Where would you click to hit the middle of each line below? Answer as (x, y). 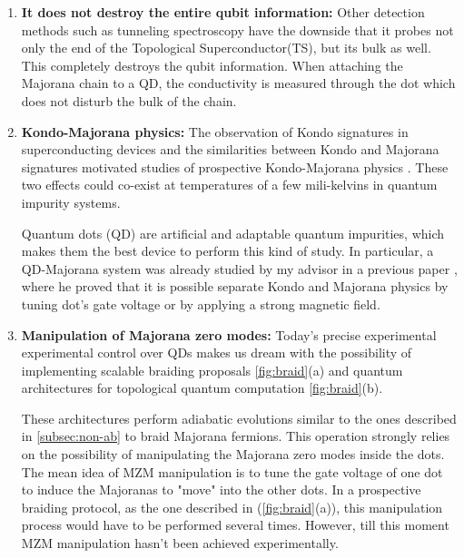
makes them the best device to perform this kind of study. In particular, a (227, 251)
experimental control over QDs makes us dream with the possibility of (217, 352)
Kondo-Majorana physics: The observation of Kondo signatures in (215, 131)
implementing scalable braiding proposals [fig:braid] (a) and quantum (212, 370)
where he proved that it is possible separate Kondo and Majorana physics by (235, 286)
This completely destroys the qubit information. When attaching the (212, 65)
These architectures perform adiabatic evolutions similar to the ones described (239, 418)
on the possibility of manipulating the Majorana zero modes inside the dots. (233, 454)
